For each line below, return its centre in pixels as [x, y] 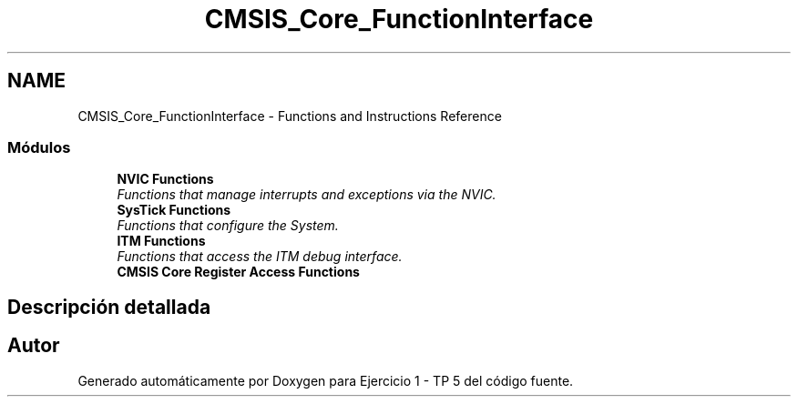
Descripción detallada [109, 307]
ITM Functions [161, 241]
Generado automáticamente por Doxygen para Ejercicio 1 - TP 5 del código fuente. [326, 380]
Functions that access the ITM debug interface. [260, 257]
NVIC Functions [165, 179]
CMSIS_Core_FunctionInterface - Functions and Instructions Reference [290, 116]
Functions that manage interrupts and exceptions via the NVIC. [307, 195]
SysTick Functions [174, 210]
